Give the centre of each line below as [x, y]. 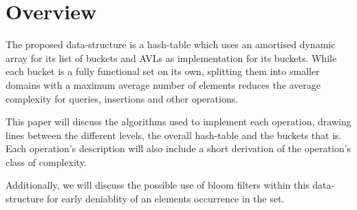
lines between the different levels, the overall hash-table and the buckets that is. [174, 135]
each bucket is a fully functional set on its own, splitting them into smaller [163, 71]
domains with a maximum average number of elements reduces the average [163, 84]
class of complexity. [46, 161]
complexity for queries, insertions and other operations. [122, 98]
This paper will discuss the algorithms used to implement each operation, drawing [178, 122]
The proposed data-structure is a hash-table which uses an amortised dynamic [171, 44]
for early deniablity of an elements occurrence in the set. [166, 199]
